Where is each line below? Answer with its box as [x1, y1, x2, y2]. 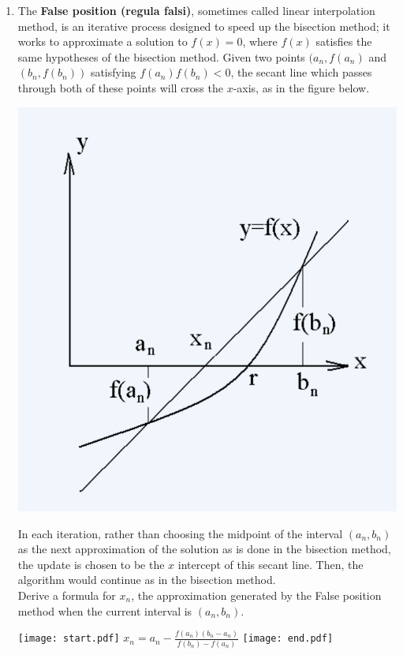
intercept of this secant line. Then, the [177, 556, 364, 572]
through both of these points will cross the [17, 79, 223, 95]
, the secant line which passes [230, 64, 372, 80]
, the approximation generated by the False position [131, 586, 382, 603]
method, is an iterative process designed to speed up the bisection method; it [17, 17, 390, 34]
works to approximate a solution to [17, 33, 188, 50]
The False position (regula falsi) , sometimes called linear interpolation [17, 2, 375, 18]
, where [242, 33, 278, 50]
